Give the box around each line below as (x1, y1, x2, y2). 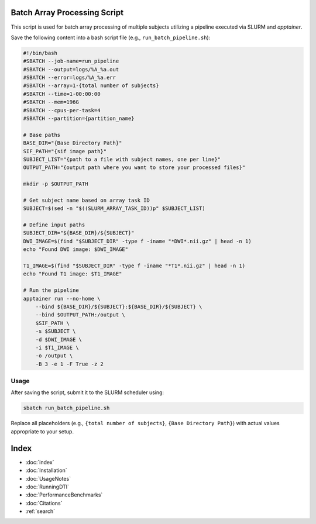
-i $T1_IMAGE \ (35, 344, 79, 351)
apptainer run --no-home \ (23, 295, 101, 302)
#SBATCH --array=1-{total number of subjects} (23, 82, 159, 89)
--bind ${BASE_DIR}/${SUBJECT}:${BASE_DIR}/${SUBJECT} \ (35, 304, 202, 310)
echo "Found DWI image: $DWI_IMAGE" (23, 246, 129, 253)
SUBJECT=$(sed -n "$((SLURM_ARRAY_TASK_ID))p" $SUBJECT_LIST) (23, 205, 205, 212)
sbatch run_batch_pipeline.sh (23, 405, 110, 412)
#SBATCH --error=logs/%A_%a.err (23, 74, 116, 81)
